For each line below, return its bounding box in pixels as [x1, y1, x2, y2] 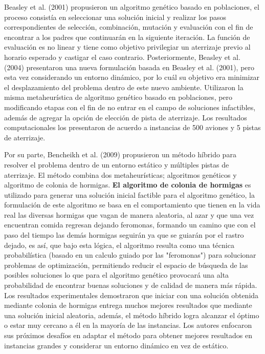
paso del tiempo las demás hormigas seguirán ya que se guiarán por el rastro [4, 230, 244, 240]
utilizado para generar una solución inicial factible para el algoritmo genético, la [4, 189, 255, 200]
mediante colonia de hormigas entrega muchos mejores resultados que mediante [4, 300, 252, 310]
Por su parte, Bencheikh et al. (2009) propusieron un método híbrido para [4, 149, 236, 160]
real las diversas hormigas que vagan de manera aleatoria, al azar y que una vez [4, 209, 254, 220]
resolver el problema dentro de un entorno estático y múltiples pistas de [4, 159, 229, 170]
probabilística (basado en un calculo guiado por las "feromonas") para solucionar [4, 249, 256, 260]
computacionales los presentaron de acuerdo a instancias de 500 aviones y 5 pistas [4, 122, 261, 133]
